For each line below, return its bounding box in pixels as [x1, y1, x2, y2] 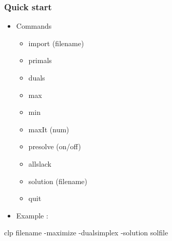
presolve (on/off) [28, 141, 81, 152]
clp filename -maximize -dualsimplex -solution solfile [4, 227, 168, 238]
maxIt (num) [28, 124, 69, 134]
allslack [28, 158, 52, 169]
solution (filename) [28, 175, 88, 186]
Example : [16, 210, 48, 220]
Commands [16, 21, 52, 31]
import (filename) [28, 37, 84, 48]
